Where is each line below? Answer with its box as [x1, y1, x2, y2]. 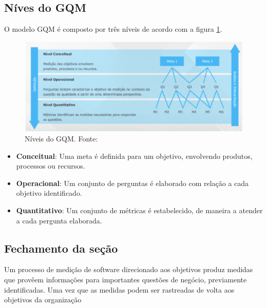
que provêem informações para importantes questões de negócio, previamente [4, 274, 247, 284]
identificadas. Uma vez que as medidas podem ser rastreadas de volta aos [4, 284, 235, 295]
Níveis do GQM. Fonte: [25, 133, 98, 143]
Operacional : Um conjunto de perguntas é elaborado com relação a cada [16, 177, 249, 188]
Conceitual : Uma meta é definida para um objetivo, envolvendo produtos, [16, 150, 253, 161]
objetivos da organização [4, 294, 82, 305]
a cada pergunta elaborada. [16, 215, 102, 225]
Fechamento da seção [4, 240, 118, 256]
